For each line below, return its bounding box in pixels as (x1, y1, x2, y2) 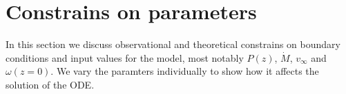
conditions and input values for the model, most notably (6, 50, 244, 64)
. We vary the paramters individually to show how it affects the (50, 64, 319, 78)
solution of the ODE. (6, 77, 95, 91)
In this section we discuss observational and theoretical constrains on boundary (6, 37, 340, 51)
